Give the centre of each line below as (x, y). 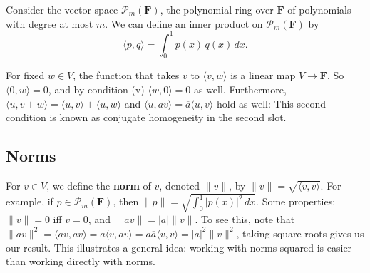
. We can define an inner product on (184, 23)
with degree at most (50, 23)
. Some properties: (296, 201)
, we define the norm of (99, 186)
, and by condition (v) (96, 89)
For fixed (25, 75)
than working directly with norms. (81, 261)
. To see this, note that (245, 219)
